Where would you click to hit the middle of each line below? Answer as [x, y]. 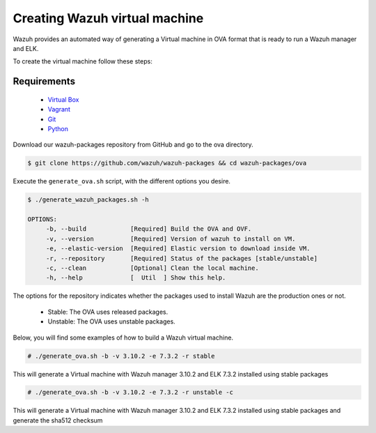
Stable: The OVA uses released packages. [108, 312]
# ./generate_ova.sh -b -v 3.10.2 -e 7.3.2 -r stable [121, 356]
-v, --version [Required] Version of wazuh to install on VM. [171, 238]
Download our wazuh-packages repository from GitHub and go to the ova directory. [133, 145]
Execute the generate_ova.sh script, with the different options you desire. [122, 181]
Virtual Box [63, 99]
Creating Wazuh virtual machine [108, 18]
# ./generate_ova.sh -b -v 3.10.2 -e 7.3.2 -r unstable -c [130, 393]
